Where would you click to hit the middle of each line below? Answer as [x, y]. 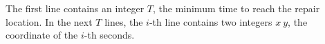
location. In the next [49, 21]
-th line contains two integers [211, 21]
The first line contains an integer [75, 8]
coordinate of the [42, 35]
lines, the [124, 21]
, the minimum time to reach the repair [236, 8]
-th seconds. [109, 35]
